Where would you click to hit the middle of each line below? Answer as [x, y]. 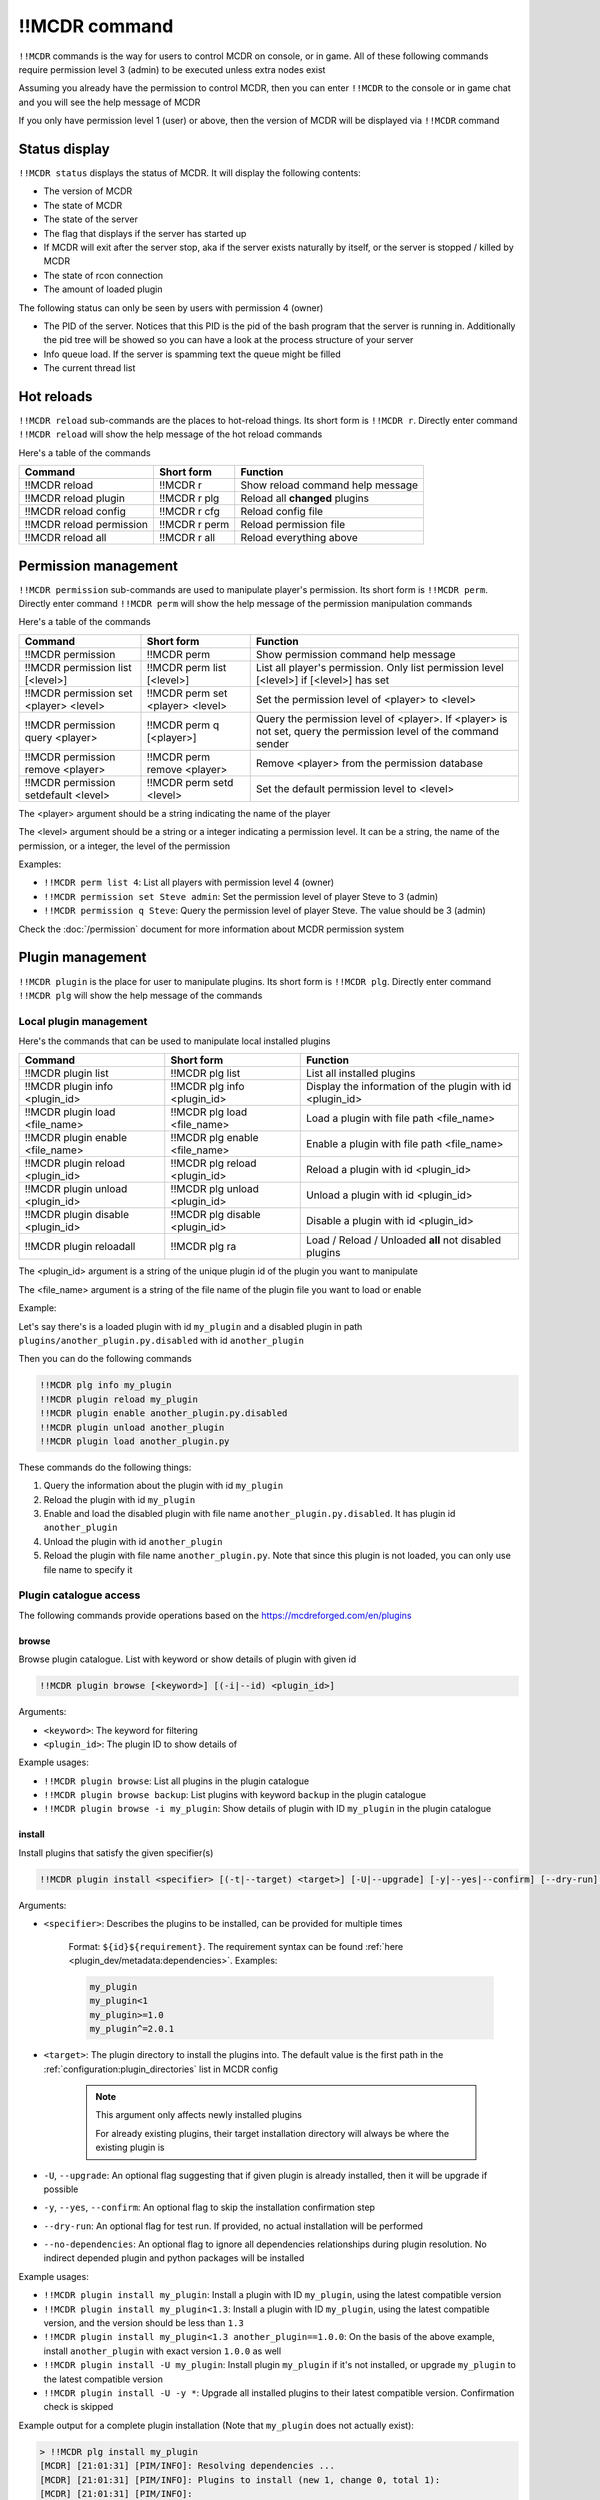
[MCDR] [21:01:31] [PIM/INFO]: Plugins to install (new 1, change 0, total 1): [240, 2479]
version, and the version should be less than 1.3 [143, 2323]
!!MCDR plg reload [213, 1163]
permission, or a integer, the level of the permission [124, 846]
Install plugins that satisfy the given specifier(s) [116, 1852]
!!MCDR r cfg [189, 512]
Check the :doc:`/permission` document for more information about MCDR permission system [211, 929]
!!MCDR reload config [75, 512]
